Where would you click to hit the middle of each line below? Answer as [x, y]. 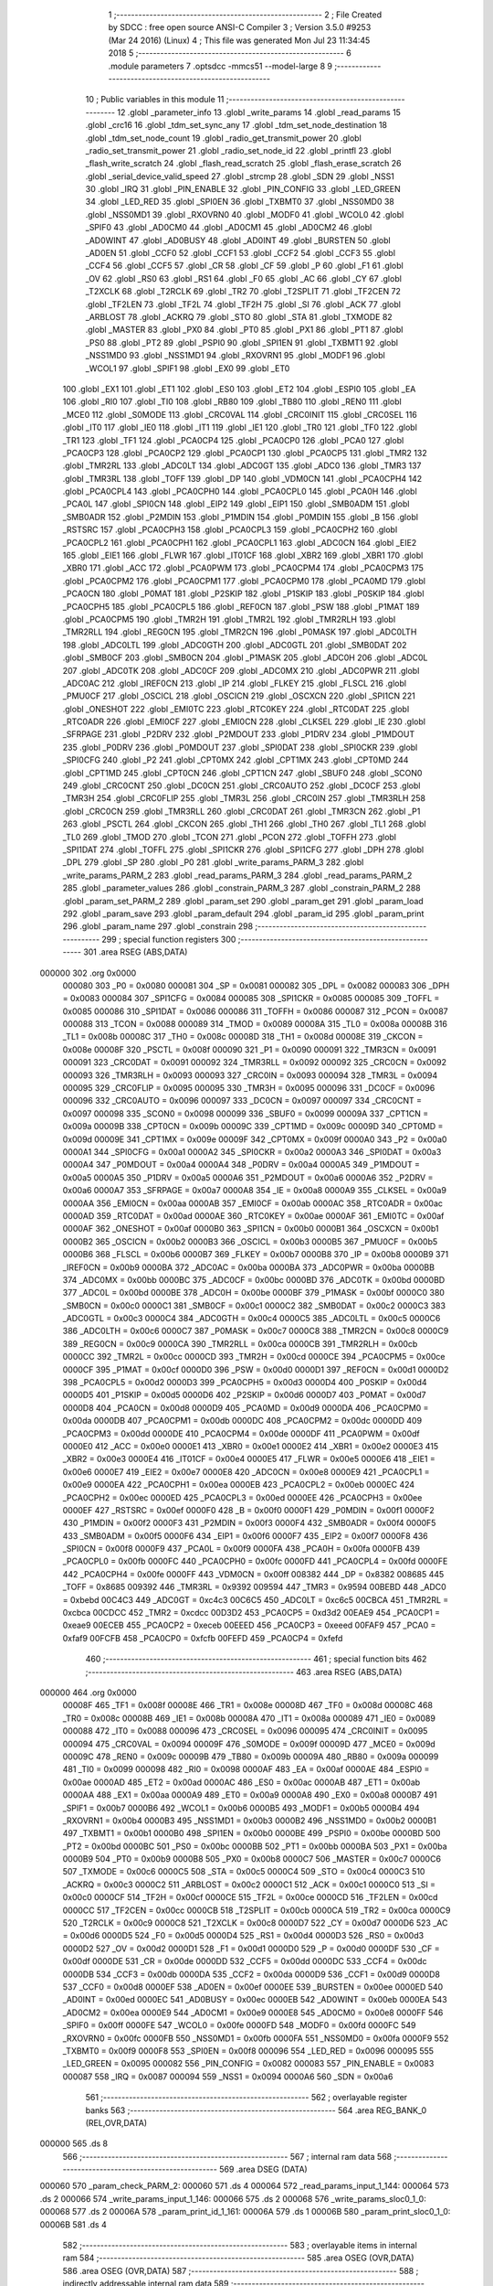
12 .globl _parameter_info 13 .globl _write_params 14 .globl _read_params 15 [259, 112]
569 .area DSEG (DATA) [263, 2169]
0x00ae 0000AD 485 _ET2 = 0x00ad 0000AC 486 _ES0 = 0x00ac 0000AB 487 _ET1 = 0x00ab [241, 1782]
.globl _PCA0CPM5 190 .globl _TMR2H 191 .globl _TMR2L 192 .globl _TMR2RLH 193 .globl [229, 619]
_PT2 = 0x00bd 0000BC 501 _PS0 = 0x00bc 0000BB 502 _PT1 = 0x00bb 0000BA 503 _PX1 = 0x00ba [255, 1846]
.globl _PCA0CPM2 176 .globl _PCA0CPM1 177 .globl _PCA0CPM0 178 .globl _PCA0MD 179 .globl [244, 581]
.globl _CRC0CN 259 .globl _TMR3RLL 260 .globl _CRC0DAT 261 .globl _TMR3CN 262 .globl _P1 [241, 811]
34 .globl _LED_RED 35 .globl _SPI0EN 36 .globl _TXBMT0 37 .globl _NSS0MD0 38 [240, 202]
